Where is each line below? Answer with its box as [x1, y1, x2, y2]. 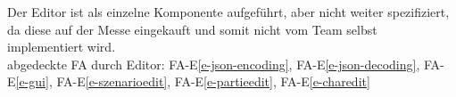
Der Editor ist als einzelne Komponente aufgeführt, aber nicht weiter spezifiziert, [7, 3, 450, 20]
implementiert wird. [7, 37, 116, 56]
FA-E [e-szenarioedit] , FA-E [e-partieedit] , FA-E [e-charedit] [56, 72, 370, 91]
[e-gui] [15, 72, 49, 91]
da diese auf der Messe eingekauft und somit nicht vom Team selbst [7, 20, 377, 38]
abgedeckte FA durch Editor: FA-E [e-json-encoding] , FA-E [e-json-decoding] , [7, 54, 420, 73]
